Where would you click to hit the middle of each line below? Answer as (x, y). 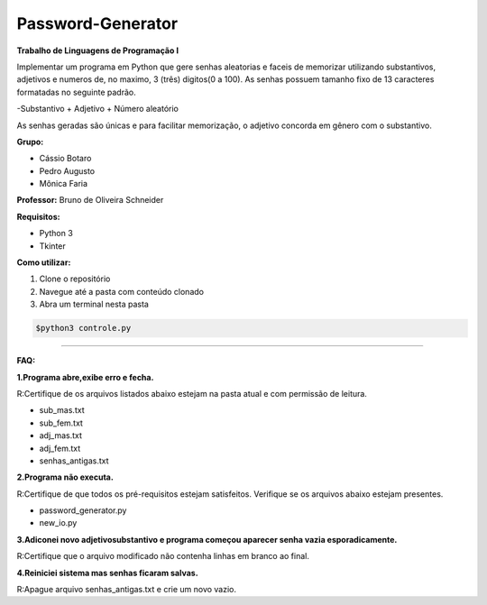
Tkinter (53, 246)
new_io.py (58, 523)
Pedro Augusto (67, 170)
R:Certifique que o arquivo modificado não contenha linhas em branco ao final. (163, 556)
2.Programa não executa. (65, 477)
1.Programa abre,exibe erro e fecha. (85, 377)
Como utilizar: (44, 262)
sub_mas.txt (62, 410)
